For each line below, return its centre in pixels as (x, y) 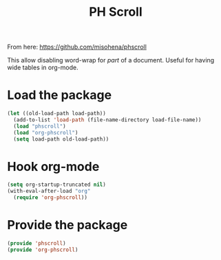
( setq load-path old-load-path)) (61, 139)
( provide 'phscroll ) (37, 244)
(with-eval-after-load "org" (49, 191)
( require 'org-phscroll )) (51, 198)
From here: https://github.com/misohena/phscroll (77, 47)
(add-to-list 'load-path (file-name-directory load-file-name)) (107, 120)
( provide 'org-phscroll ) (43, 250)
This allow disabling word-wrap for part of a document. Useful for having (111, 60)
